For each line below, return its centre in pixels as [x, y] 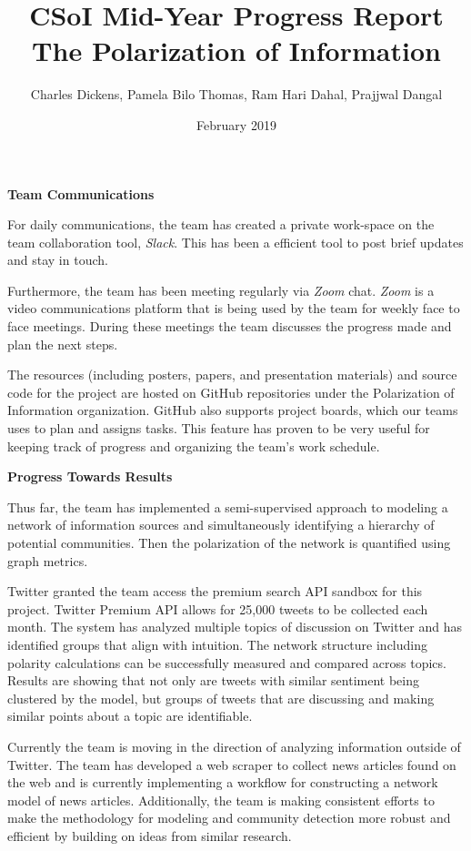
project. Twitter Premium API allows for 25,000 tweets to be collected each [218, 608]
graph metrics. [48, 560]
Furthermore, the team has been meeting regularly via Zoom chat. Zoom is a [221, 290]
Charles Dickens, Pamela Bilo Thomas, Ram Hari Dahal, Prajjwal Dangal [236, 94]
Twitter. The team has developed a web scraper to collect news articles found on [232, 764]
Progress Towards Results [90, 476]
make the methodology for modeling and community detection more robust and [229, 818]
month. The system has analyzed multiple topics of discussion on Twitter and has [235, 627]
